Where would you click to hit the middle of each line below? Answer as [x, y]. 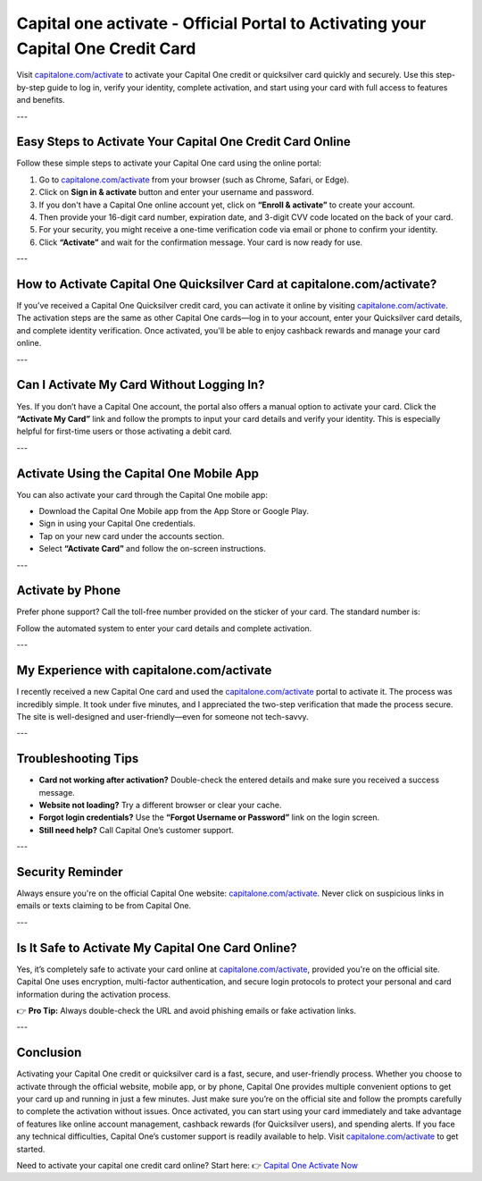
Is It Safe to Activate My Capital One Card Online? [157, 948]
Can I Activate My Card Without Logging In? [141, 385]
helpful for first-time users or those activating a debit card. [124, 431]
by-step [31, 87]
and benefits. [41, 100]
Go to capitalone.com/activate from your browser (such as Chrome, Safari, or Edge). [194, 180]
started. [31, 1149]
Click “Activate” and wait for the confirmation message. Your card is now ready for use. [201, 242]
